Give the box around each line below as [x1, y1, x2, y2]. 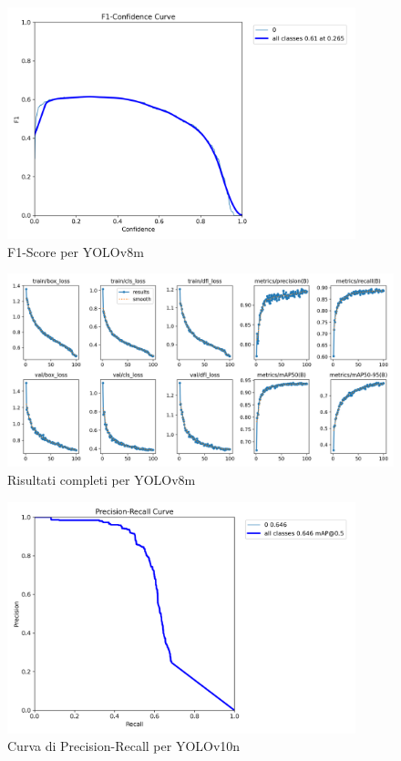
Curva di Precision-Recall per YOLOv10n [7, 736, 241, 756]
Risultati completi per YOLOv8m [7, 469, 196, 488]
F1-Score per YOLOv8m [7, 242, 144, 261]
